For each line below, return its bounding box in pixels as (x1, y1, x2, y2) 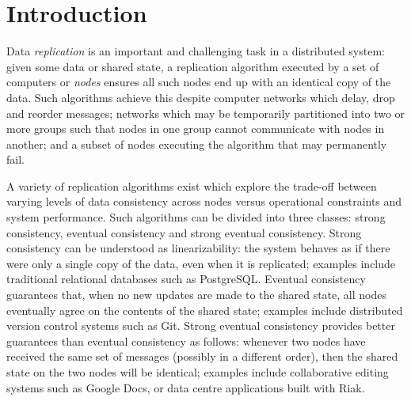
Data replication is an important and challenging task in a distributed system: (6, 43, 385, 59)
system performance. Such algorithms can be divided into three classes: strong (6, 209, 386, 225)
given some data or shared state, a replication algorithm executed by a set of (6, 58, 379, 74)
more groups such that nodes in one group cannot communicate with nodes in (6, 120, 385, 137)
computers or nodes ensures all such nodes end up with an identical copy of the (6, 74, 391, 90)
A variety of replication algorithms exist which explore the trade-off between (6, 177, 377, 194)
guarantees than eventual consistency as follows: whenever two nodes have (6, 332, 366, 349)
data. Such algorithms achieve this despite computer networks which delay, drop (6, 89, 395, 105)
